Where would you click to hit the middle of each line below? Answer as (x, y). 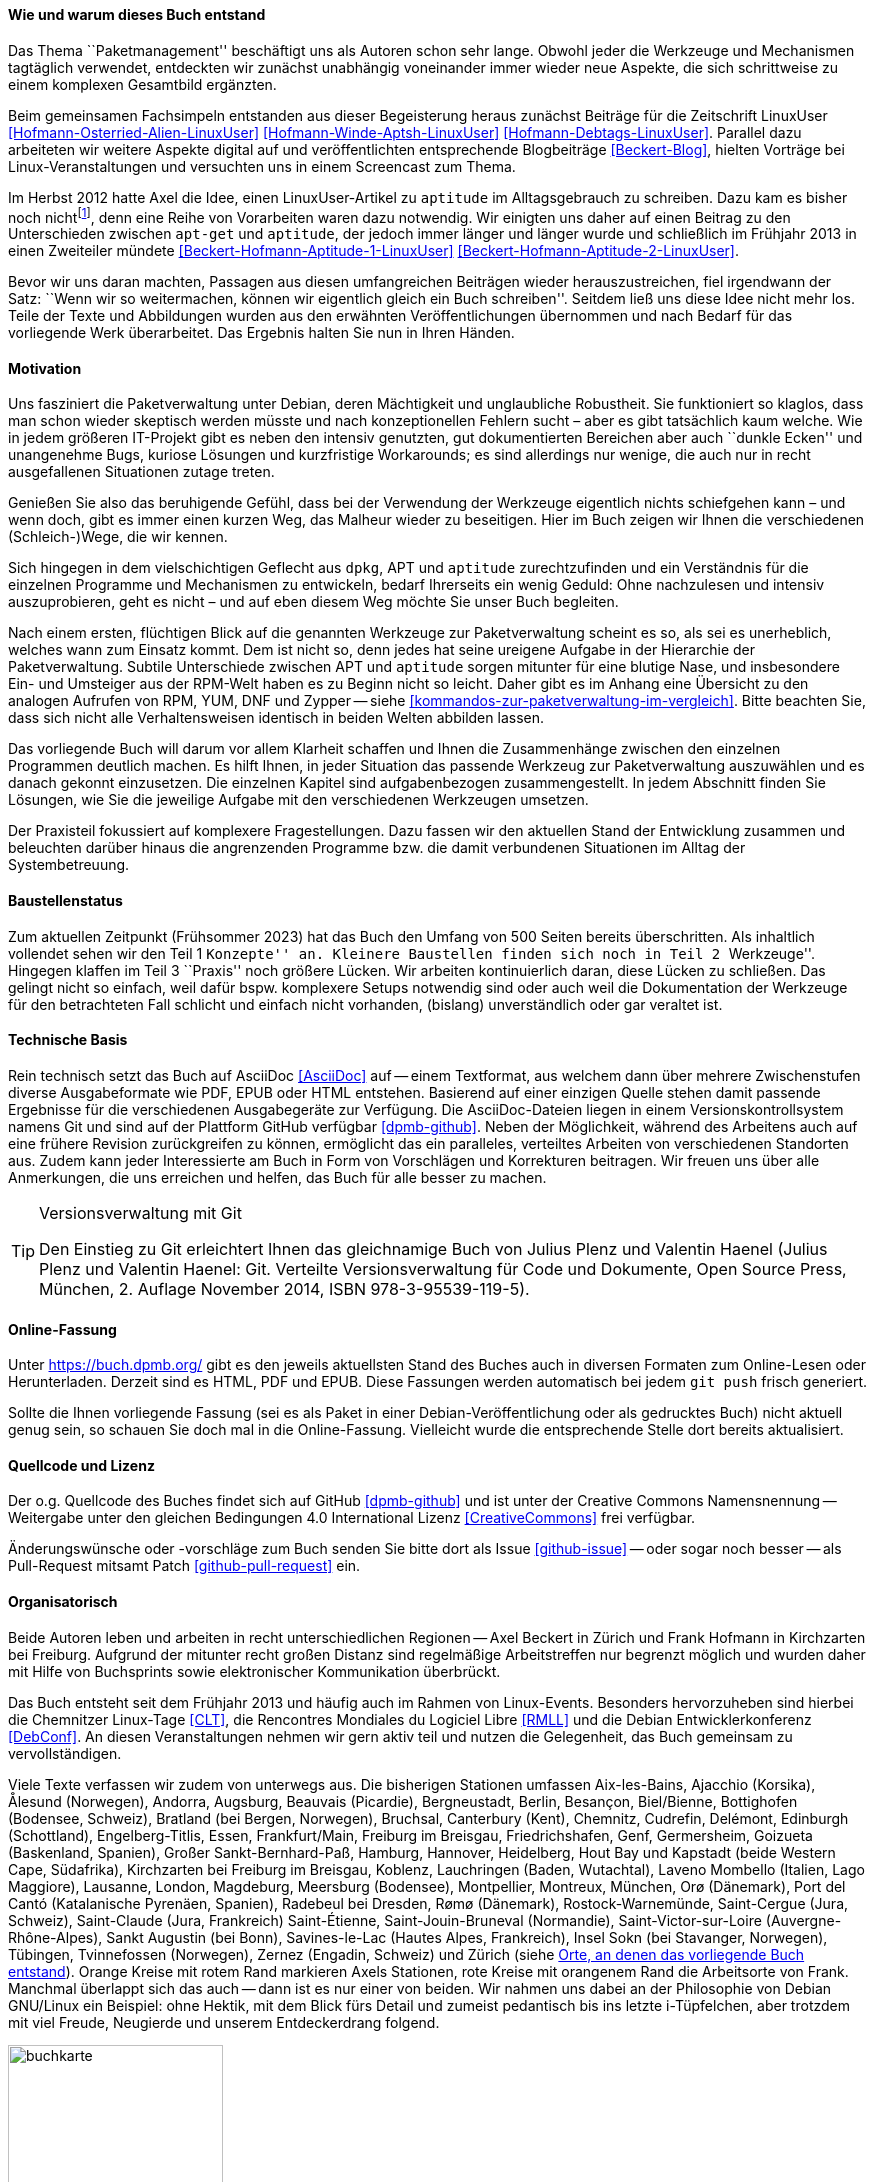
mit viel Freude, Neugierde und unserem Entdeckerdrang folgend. (224, 2022)
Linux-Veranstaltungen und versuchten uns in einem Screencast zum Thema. (262, 166)
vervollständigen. (65, 1753)
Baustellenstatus (65, 901)
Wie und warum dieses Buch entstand (137, 14)
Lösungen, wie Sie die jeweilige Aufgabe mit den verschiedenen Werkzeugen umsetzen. (298, 800)
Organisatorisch (63, 1601)
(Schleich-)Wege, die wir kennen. (118, 537)
